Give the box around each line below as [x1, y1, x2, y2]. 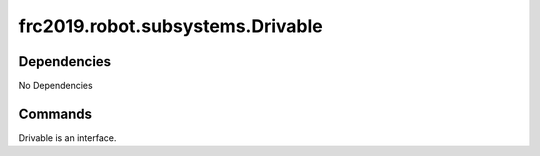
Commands [18, 105, 93, 122]
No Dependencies [18, 80, 94, 92]
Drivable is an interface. [18, 131, 117, 144]
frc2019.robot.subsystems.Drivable [18, 15, 324, 37]
